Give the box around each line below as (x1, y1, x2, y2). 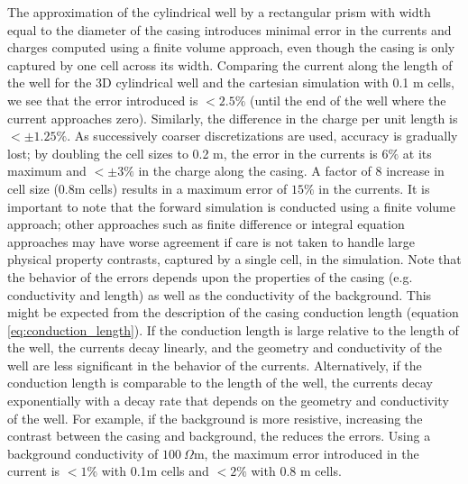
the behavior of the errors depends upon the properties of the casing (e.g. (7, 267, 413, 286)
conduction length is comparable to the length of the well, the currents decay (7, 373, 433, 392)
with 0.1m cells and (101, 461, 209, 480)
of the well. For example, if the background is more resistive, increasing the (7, 408, 423, 427)
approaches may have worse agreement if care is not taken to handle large (7, 232, 415, 251)
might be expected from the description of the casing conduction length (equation (7, 303, 459, 322)
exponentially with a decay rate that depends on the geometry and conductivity (7, 391, 449, 410)
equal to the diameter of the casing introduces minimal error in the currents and (7, 20, 452, 39)
